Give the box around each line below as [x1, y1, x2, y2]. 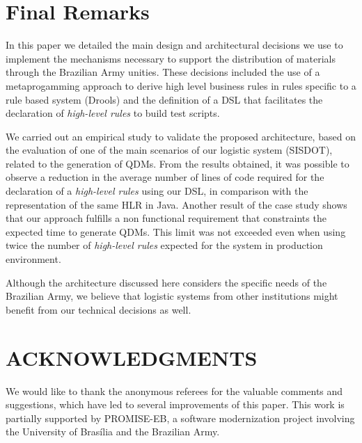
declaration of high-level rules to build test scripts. [6, 106, 220, 120]
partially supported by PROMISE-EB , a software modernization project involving [6, 410, 355, 425]
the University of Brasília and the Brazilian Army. [6, 424, 220, 439]
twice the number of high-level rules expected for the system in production [6, 238, 323, 252]
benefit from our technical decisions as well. [6, 302, 191, 316]
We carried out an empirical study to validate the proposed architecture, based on [6, 129, 356, 143]
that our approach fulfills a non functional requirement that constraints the [6, 211, 326, 225]
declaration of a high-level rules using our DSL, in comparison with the [6, 184, 308, 198]
